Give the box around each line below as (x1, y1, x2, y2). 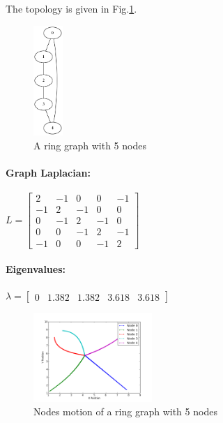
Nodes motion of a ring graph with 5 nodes (33, 404, 217, 419)
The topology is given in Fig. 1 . (6, 1, 137, 15)
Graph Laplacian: (6, 165, 91, 180)
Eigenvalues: (6, 262, 66, 276)
